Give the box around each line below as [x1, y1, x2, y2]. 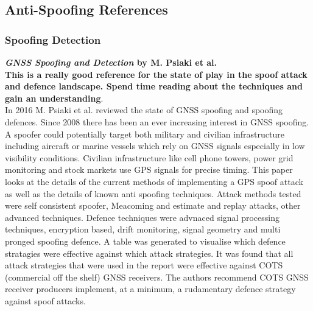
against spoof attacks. [5, 294, 86, 307]
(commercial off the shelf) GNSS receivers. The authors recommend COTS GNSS [5, 270, 309, 283]
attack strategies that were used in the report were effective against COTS [5, 259, 283, 271]
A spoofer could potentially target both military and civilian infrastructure [5, 127, 284, 140]
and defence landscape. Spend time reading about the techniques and [5, 80, 303, 93]
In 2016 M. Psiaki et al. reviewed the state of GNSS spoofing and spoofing [5, 103, 283, 116]
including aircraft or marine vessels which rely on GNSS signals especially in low [5, 139, 305, 152]
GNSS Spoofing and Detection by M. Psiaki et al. [5, 56, 217, 68]
